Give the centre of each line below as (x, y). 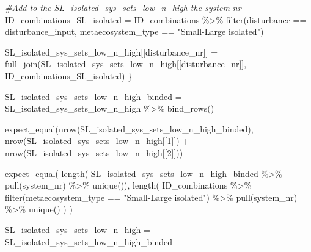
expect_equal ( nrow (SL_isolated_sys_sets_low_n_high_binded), (129, 128)
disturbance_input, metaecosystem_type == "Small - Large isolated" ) (134, 31)
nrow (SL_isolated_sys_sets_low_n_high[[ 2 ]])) (94, 152)
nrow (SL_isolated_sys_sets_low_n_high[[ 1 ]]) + (97, 141)
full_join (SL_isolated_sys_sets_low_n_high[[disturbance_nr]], (126, 64)
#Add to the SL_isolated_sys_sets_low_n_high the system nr (123, 7)
